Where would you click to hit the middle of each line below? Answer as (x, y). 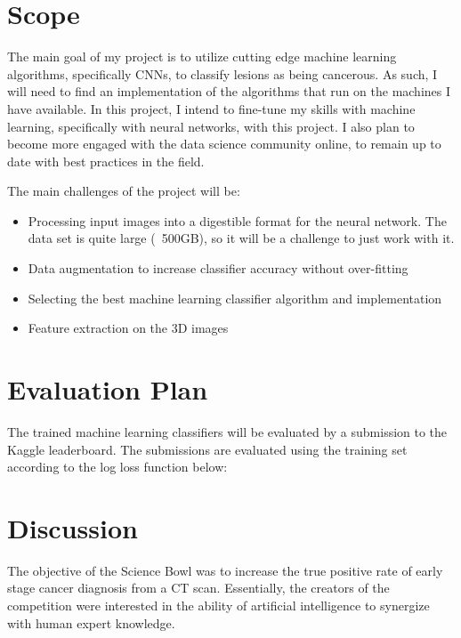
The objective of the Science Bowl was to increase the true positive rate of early (225, 570)
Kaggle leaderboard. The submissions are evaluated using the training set (207, 449)
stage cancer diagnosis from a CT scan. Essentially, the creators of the (198, 588)
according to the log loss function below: (117, 467)
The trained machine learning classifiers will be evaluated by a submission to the (227, 431)
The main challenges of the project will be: (124, 191)
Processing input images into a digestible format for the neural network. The (237, 220)
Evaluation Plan (108, 389)
